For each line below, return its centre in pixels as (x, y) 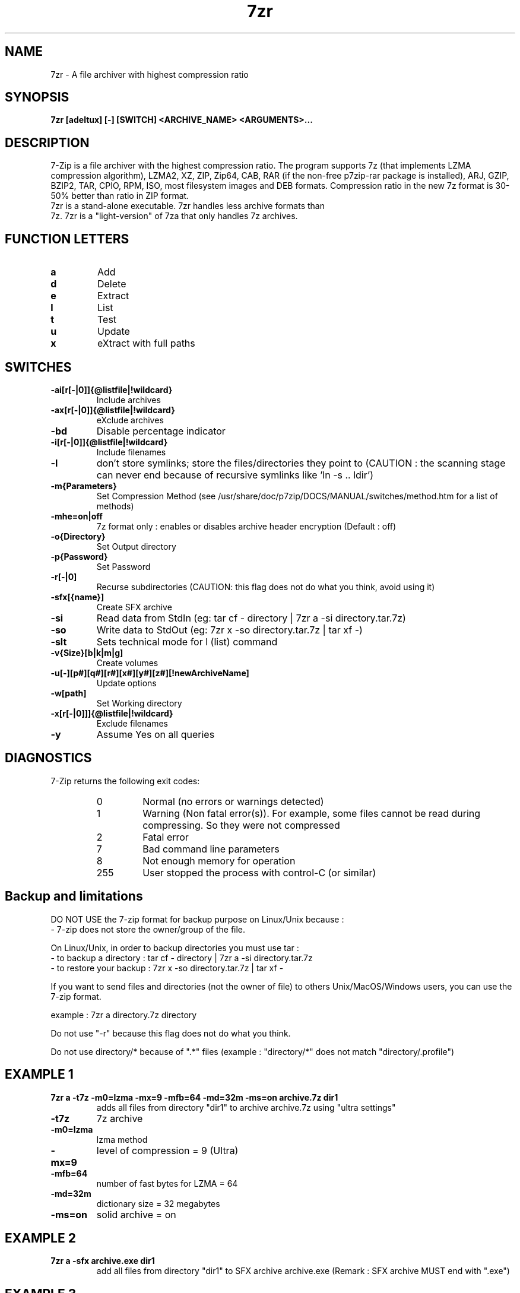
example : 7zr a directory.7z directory (124, 1015)
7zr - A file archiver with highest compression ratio (150, 74)
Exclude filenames (132, 723)
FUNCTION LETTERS (67, 239)
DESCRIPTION (47, 142)
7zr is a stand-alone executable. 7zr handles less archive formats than (188, 206)
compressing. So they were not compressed (241, 825)
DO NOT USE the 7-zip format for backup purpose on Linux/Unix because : (197, 919)
